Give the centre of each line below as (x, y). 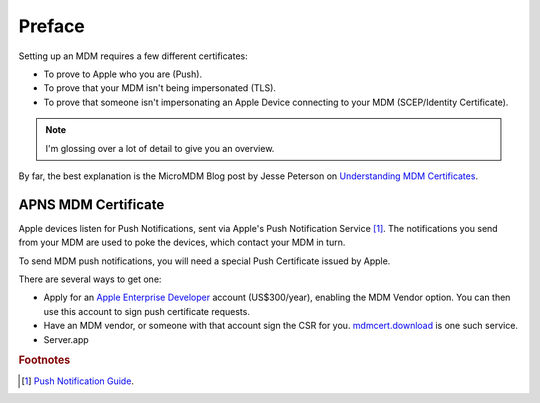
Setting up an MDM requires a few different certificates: (133, 56)
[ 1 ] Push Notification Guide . (78, 381)
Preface (51, 26)
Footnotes (44, 360)
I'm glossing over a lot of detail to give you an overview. (160, 148)
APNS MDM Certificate (91, 204)
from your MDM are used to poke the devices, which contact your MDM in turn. (182, 242)
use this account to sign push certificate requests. (146, 311)
